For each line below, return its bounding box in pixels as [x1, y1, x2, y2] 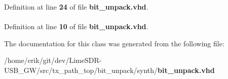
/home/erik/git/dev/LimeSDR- [4, 55, 102, 65]
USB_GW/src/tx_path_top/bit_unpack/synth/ [4, 64, 158, 75]
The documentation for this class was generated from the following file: [4, 38, 224, 48]
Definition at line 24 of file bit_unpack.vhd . [4, 2, 148, 12]
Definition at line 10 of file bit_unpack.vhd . [4, 21, 148, 32]
